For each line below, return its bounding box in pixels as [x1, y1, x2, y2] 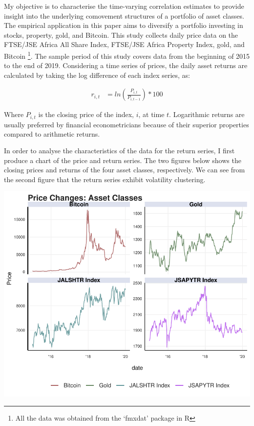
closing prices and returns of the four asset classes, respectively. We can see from [4, 165, 245, 175]
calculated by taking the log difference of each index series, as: [4, 70, 190, 80]
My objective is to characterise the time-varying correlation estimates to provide [4, 1, 244, 11]
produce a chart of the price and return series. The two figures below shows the [4, 155, 241, 165]
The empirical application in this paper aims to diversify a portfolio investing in [4, 20, 243, 30]
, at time [138, 109, 165, 119]
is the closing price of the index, [38, 109, 134, 119]
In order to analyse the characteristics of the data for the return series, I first [4, 145, 235, 156]
